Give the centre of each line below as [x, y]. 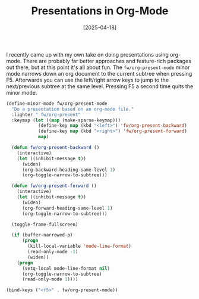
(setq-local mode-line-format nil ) [66, 268]
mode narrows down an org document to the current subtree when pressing [99, 73]
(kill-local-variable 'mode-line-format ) [80, 246]
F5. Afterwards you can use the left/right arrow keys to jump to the [88, 80]
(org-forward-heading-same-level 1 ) [67, 208]
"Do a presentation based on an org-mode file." [73, 109]
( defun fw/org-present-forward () [54, 186]
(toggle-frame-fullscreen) [45, 225]
